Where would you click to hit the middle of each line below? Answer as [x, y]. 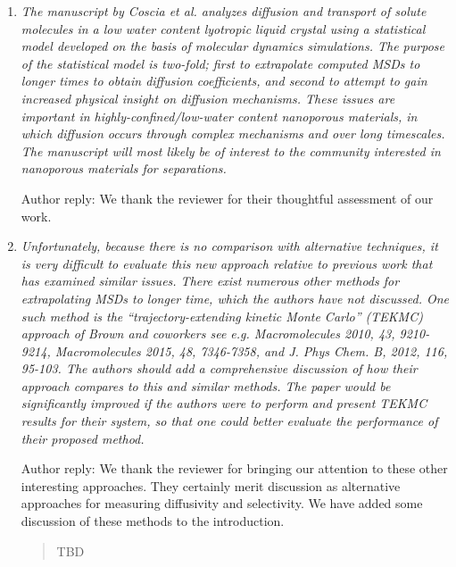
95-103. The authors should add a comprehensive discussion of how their [219, 368]
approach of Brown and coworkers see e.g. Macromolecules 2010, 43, [208, 334]
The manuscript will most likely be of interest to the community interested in [231, 150]
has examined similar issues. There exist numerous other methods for [210, 281]
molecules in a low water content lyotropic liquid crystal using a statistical [223, 28]
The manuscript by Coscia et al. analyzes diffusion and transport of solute [224, 11]
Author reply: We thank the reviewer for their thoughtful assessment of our [227, 198]
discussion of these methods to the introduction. [153, 521]
